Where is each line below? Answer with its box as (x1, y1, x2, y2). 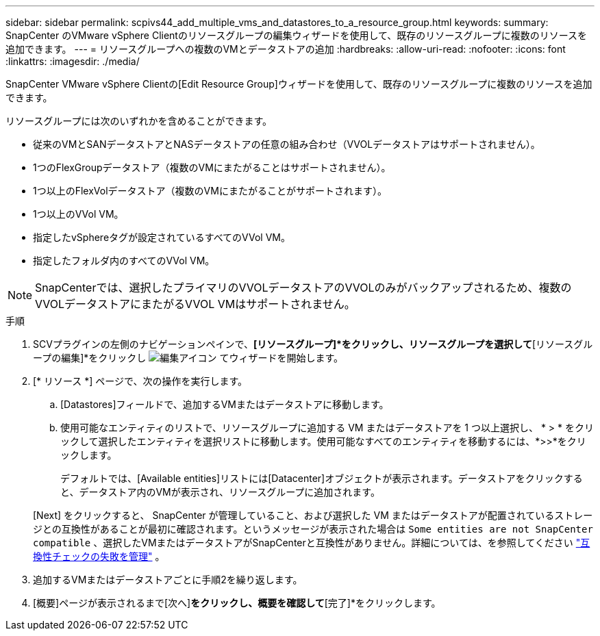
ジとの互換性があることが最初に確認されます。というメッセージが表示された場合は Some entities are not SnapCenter (33, 523, 593, 535)
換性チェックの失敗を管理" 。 (33, 550, 165, 562)
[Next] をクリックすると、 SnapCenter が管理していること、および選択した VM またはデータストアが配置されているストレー (33, 509, 593, 521)
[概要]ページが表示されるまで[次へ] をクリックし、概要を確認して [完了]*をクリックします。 (33, 597, 441, 609)
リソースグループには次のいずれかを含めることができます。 (5, 115, 273, 127)
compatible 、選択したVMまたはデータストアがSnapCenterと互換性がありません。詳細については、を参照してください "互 (33, 537, 590, 548)
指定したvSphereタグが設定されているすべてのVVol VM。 (33, 231, 290, 243)
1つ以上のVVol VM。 (33, 208, 124, 220)
